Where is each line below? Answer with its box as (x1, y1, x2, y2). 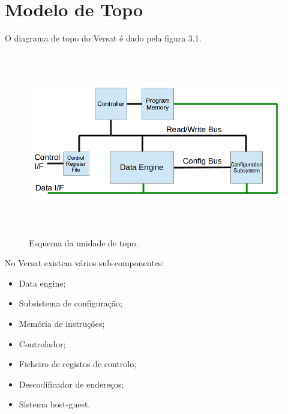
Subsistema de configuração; (19, 297, 122, 309)
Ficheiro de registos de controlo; (19, 358, 137, 370)
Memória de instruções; (19, 317, 105, 330)
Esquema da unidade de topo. (29, 236, 139, 249)
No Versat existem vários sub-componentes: (5, 257, 164, 269)
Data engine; (19, 276, 66, 289)
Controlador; (19, 337, 66, 350)
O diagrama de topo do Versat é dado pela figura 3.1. (5, 32, 202, 44)
